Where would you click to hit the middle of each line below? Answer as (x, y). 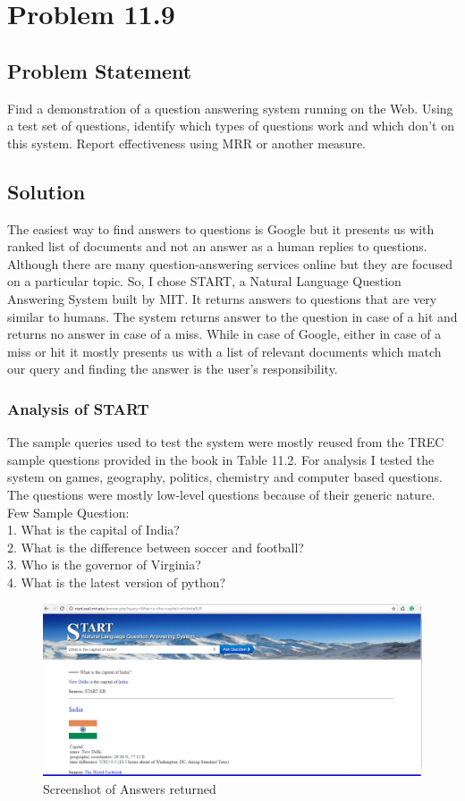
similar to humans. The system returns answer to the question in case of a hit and (232, 316)
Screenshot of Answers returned (130, 789)
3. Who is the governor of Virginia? (104, 565)
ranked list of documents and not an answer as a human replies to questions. (217, 246)
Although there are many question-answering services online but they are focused (230, 263)
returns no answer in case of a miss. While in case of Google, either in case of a (224, 334)
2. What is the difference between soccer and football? (156, 547)
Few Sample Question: (68, 512)
